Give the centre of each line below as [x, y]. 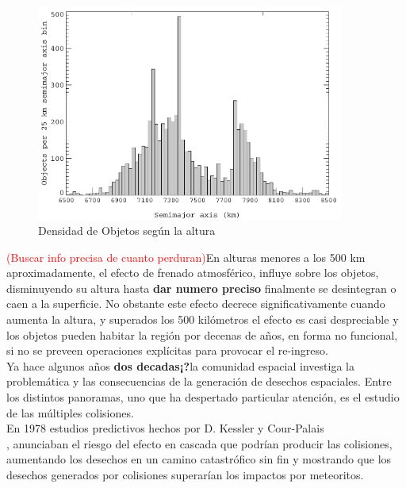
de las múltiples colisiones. [70, 412]
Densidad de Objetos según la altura [127, 231]
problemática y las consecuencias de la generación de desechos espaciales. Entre [199, 381]
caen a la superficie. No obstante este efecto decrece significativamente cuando [196, 304]
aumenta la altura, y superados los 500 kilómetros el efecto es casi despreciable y [203, 319]
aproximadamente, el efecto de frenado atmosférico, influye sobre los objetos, [193, 273]
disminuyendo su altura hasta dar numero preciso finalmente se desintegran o [201, 288]
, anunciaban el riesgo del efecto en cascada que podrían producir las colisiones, [199, 443]
